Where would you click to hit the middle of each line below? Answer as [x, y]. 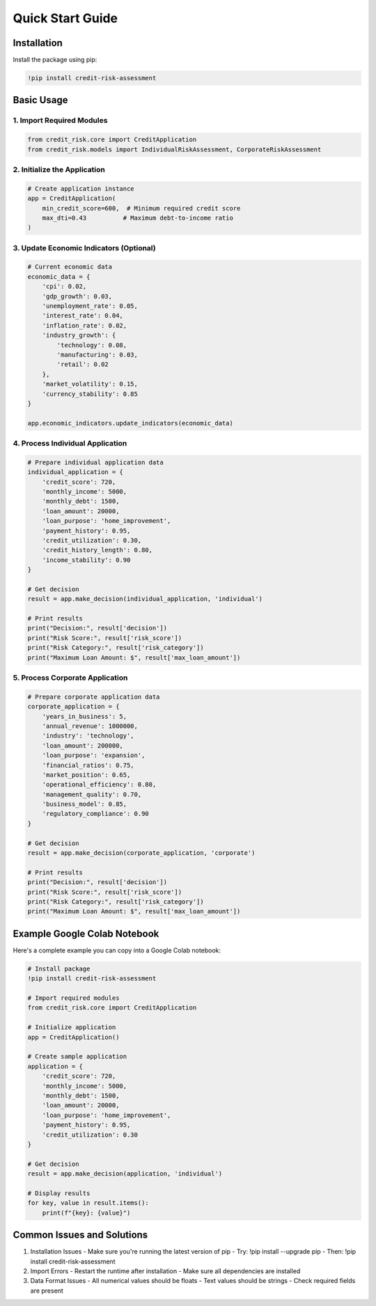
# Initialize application [72, 1027]
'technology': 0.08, [92, 345]
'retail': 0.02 [83, 365]
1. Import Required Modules [60, 121]
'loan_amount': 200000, [83, 745]
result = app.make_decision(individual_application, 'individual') [145, 599]
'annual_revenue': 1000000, [90, 726]
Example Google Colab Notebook [86, 933]
